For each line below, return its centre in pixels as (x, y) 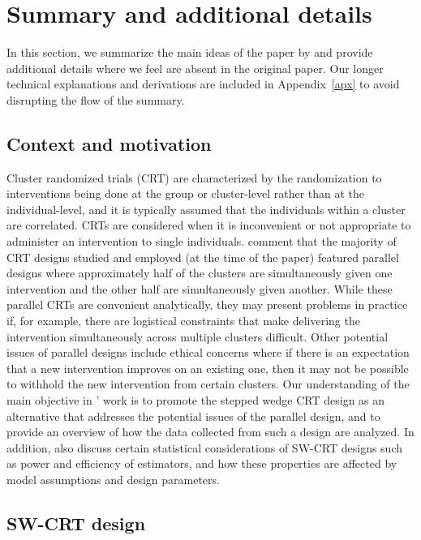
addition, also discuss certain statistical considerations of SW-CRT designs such (205, 447)
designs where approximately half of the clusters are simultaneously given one (200, 273)
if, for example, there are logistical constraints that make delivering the (183, 321)
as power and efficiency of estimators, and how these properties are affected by (202, 463)
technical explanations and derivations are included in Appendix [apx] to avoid (203, 84)
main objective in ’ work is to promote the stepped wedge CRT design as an (196, 400)
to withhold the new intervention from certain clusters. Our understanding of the (208, 384)
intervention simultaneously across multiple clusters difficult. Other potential (198, 336)
